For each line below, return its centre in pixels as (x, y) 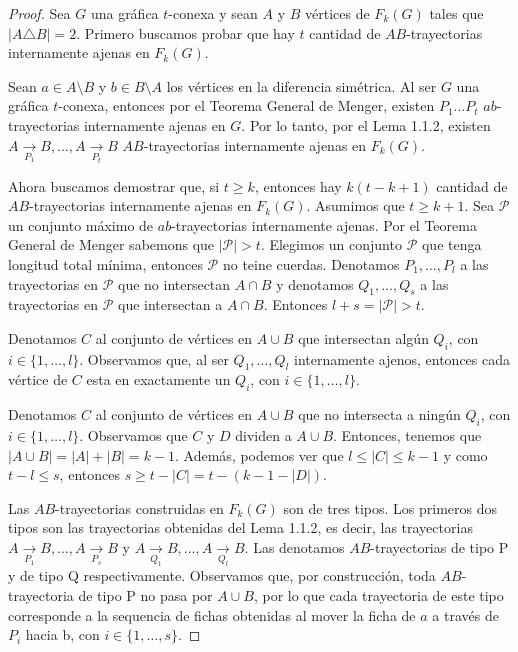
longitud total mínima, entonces (105, 263)
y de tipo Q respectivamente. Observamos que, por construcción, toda (222, 575)
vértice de (38, 379)
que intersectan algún (363, 337)
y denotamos (315, 283)
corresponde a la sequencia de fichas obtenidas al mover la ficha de (212, 614)
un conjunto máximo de (81, 224)
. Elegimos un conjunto (331, 244)
